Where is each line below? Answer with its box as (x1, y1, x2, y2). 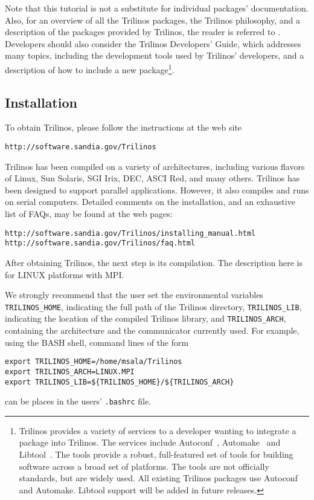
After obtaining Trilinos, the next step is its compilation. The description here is (5, 256, 303, 268)
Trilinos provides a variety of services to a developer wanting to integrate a (19, 424, 296, 437)
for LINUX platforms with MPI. (5, 268, 124, 281)
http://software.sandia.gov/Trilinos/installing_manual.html (5, 229, 256, 238)
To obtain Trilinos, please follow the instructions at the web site (5, 121, 242, 134)
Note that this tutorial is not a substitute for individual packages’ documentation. (5, 2, 309, 14)
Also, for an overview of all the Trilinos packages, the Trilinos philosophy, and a (5, 13, 301, 26)
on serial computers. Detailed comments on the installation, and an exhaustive (5, 195, 295, 208)
